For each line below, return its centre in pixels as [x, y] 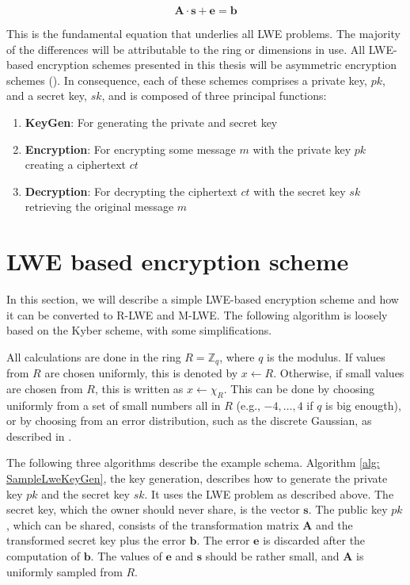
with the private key [302, 149]
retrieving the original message [99, 206]
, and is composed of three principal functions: [214, 96]
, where [237, 356]
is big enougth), [363, 405]
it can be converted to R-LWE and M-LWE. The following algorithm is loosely [197, 314]
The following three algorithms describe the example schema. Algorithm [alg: [193, 463]
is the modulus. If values [326, 356]
